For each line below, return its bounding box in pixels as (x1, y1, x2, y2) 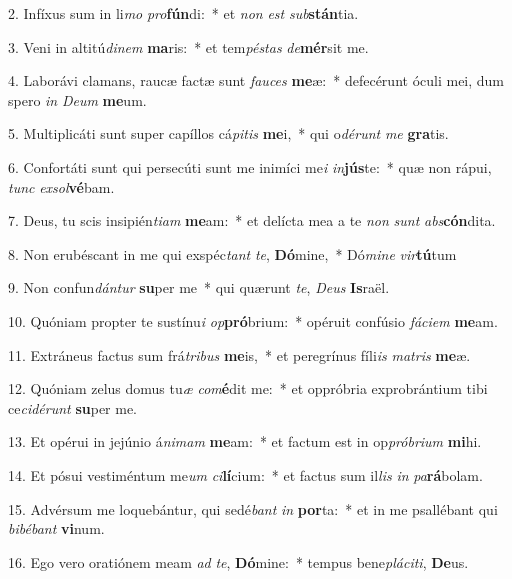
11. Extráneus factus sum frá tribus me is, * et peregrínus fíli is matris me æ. (8, 344, 471, 365)
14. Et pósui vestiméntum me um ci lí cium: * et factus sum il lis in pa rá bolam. (8, 464, 483, 485)
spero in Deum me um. (8, 89, 147, 110)
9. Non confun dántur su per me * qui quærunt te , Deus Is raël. (8, 277, 390, 298)
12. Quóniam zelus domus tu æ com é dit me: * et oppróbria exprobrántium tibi (8, 378, 488, 399)
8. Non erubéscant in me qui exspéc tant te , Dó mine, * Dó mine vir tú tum (8, 243, 457, 264)
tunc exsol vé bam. (8, 176, 115, 197)
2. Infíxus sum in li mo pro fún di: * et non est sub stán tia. (8, 3, 359, 23)
